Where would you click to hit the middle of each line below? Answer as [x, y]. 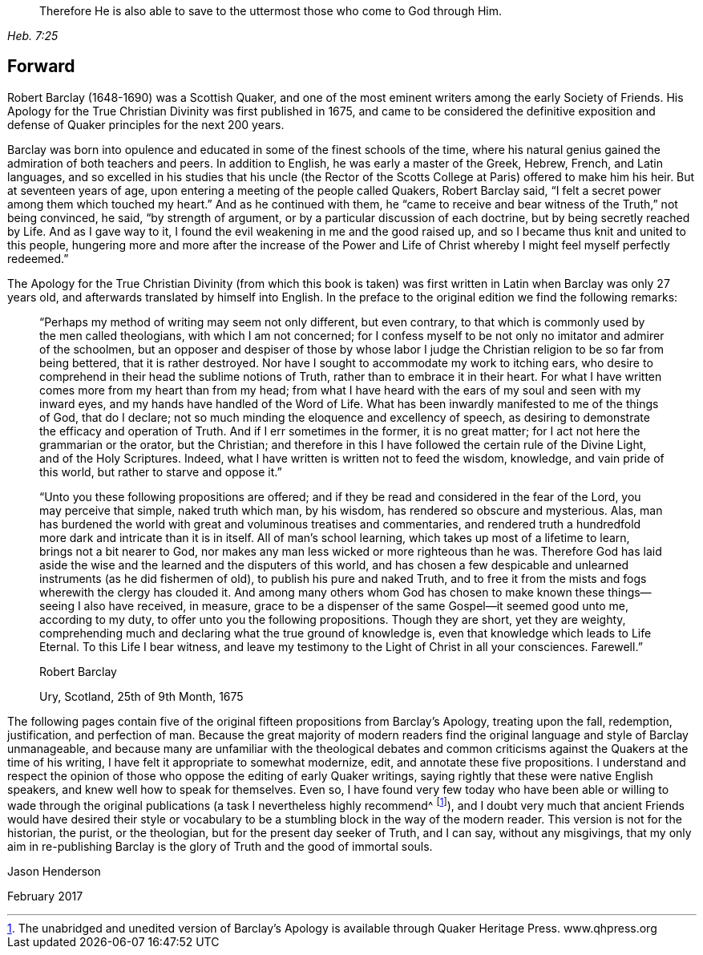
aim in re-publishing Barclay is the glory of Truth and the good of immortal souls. [220, 846]
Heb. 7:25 [33, 36]
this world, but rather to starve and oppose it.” [161, 471]
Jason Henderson [54, 871]
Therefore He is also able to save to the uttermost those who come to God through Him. [271, 11]
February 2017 [45, 896]
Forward [41, 67]
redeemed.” [38, 258]
